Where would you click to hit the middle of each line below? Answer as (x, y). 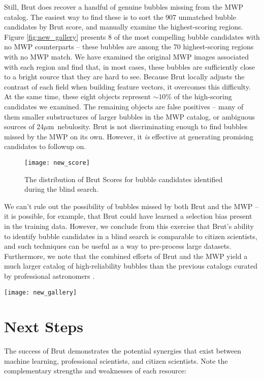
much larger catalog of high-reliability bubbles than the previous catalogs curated (131, 266)
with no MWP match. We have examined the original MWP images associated (127, 56)
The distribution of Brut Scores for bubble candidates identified (124, 179)
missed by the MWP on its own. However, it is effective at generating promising (129, 136)
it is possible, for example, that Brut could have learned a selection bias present (128, 216)
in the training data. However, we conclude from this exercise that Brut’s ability (129, 226)
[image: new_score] (57, 163)
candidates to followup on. (45, 146)
